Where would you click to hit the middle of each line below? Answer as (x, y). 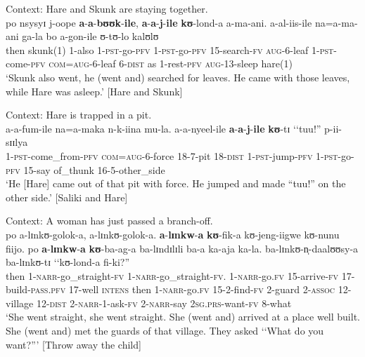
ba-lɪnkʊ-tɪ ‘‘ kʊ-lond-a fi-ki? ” (68, 262)
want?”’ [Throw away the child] (73, 344)
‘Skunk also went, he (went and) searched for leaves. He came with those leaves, (178, 77)
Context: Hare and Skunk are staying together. (107, 8)
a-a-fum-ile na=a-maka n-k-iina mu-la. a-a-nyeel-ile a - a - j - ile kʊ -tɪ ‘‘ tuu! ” (164, 128)
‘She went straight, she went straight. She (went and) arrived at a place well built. (183, 317)
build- (18, 289)
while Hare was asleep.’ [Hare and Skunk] (94, 91)
